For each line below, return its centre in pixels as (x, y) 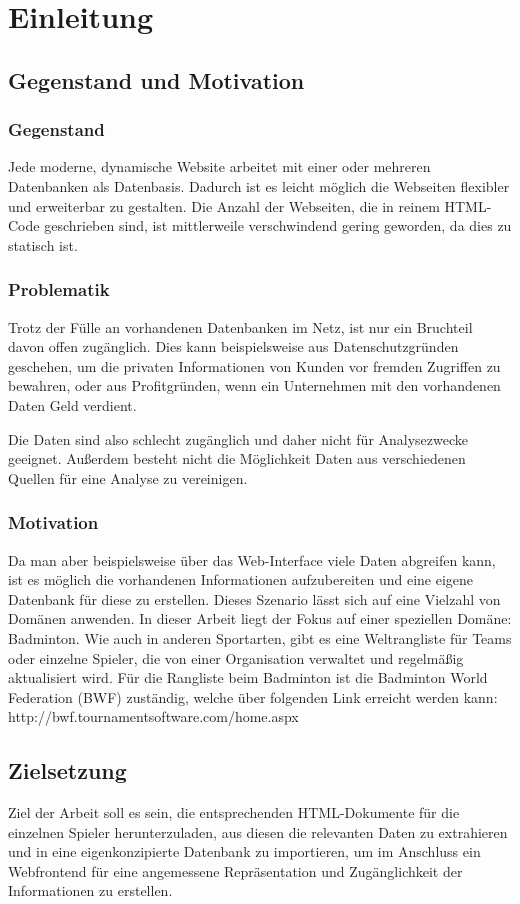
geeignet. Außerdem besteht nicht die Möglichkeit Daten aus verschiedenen (237, 458)
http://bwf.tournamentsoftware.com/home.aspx (153, 716)
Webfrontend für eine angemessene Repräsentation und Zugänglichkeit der (235, 870)
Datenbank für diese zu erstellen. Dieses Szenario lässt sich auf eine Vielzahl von (254, 598)
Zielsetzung (67, 770)
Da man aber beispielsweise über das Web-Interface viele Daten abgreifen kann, (252, 559)
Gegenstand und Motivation (156, 79)
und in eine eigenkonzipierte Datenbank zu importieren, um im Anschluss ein (244, 851)
